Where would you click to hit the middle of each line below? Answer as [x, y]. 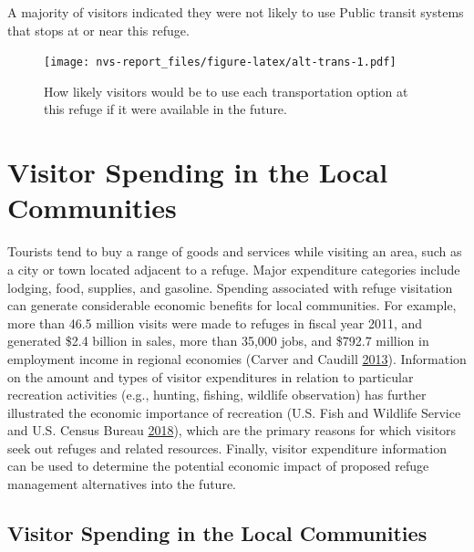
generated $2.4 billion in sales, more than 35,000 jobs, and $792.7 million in [218, 341]
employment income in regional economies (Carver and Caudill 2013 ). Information [237, 358]
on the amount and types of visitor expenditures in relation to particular [211, 376]
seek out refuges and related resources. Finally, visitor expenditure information [227, 448]
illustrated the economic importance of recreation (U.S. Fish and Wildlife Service [234, 412]
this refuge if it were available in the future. [165, 109]
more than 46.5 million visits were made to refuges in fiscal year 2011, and [215, 323]
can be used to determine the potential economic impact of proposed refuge [218, 466]
